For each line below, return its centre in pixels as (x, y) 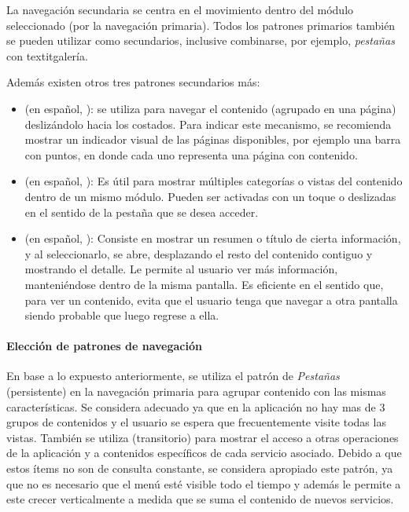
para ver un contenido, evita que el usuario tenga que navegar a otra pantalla (211, 300)
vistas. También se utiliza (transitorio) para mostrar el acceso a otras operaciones (203, 437)
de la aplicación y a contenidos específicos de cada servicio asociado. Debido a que (204, 453)
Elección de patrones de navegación (104, 346)
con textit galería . (47, 55)
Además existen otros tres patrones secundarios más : (133, 82)
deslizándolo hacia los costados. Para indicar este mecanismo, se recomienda (208, 124)
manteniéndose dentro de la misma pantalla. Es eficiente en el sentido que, (204, 284)
